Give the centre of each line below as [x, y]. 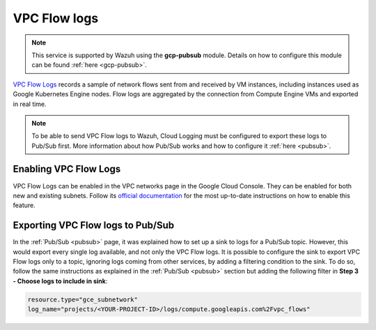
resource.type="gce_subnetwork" [83, 299]
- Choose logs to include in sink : [60, 281]
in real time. [30, 104]
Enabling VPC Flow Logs [67, 169]
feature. [24, 205]
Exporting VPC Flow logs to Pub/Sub [93, 226]
